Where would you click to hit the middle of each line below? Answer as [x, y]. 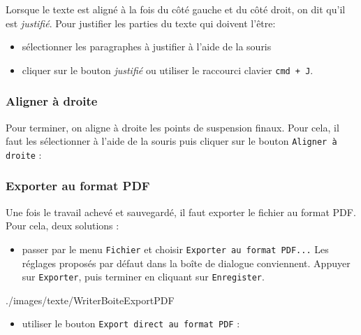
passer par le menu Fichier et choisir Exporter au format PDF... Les [175, 249]
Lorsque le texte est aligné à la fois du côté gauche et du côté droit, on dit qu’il [176, 9]
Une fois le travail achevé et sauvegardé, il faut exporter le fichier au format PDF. [181, 212]
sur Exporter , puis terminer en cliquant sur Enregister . [143, 277]
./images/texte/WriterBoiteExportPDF [90, 300]
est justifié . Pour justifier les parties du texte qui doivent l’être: [141, 23]
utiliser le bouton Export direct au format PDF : [131, 323]
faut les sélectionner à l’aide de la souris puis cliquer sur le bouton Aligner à [171, 141]
